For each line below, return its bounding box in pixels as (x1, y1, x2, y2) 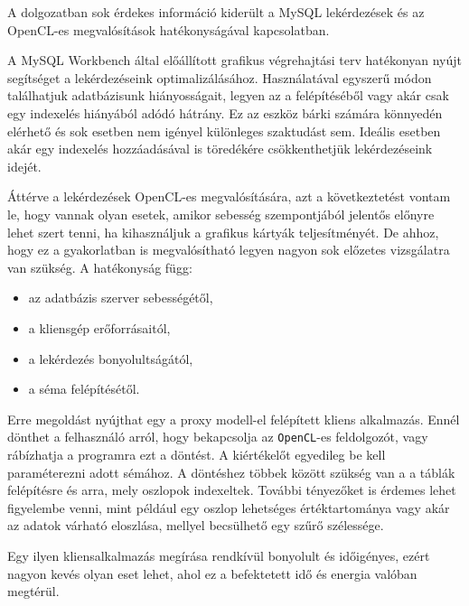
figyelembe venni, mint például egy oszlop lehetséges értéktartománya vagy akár (7, 498, 450, 517)
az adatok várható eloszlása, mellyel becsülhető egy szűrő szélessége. (7, 516, 384, 535)
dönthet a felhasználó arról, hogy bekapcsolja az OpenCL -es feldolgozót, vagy (7, 427, 428, 446)
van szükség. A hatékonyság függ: (7, 257, 192, 276)
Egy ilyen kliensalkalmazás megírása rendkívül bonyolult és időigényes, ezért (7, 545, 430, 564)
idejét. (7, 156, 42, 175)
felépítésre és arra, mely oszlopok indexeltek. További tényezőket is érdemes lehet (7, 480, 456, 499)
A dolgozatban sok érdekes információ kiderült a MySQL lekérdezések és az (7, 3, 425, 21)
